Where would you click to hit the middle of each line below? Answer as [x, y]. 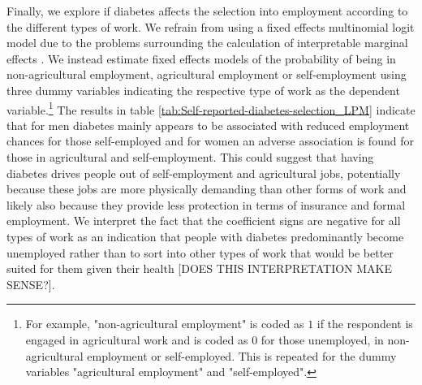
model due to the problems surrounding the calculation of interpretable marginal [207, 43]
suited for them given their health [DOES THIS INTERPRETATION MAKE [200, 268]
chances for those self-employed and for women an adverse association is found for [210, 141]
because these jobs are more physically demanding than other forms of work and [207, 189]
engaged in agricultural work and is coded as [137, 339]
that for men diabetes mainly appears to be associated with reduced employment [208, 125]
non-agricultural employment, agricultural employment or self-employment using [207, 74]
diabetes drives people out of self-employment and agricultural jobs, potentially [204, 173]
